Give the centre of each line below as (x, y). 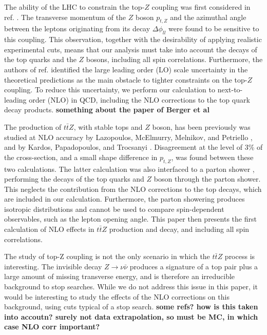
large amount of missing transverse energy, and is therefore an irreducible (120, 276)
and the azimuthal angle (208, 17)
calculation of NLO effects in (49, 229)
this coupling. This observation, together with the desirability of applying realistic (133, 39)
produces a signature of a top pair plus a (194, 266)
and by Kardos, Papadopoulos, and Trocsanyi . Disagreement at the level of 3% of (133, 147)
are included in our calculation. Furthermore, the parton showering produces (125, 199)
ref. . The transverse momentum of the (65, 17)
